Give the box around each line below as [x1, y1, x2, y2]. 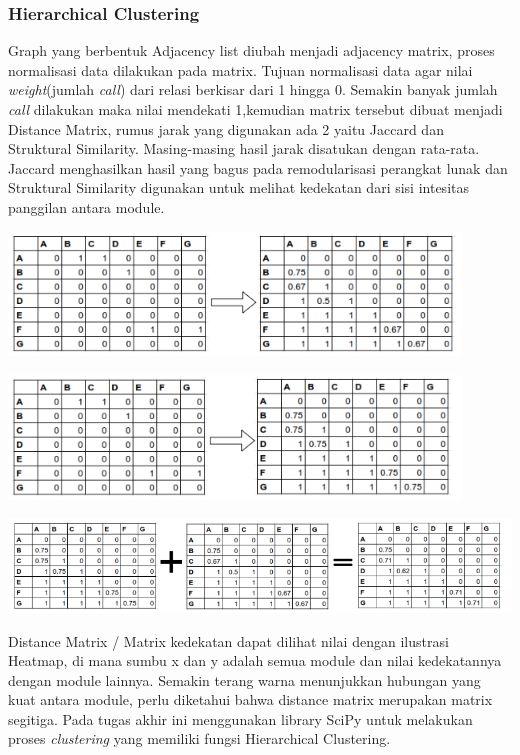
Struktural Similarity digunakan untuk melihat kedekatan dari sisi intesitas [8, 177, 469, 198]
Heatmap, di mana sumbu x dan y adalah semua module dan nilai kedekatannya [8, 650, 502, 671]
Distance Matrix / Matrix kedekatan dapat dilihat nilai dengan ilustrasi [8, 630, 449, 651]
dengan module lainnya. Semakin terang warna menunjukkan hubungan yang [8, 669, 481, 690]
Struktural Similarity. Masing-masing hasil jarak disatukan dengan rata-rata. [8, 138, 480, 159]
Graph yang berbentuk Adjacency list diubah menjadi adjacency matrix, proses [8, 40, 495, 61]
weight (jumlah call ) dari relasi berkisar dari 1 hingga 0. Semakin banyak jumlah [8, 79, 498, 100]
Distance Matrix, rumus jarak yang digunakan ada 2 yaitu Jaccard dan [8, 118, 444, 139]
